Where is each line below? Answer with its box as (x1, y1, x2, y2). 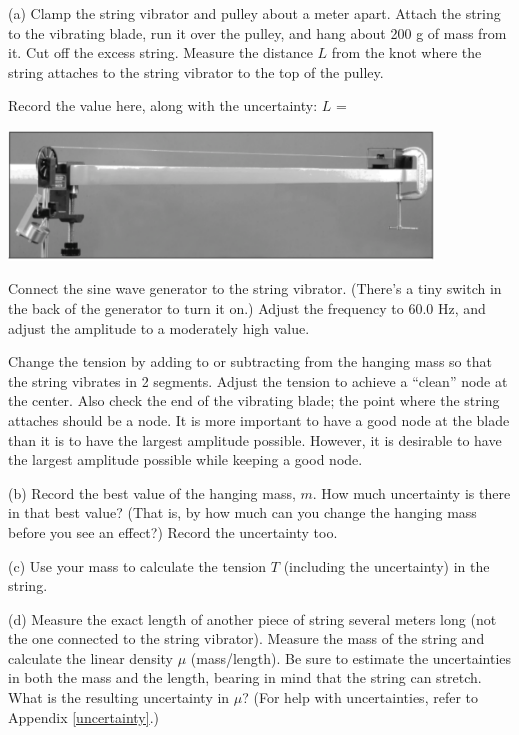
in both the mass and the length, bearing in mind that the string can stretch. (8, 667, 482, 688)
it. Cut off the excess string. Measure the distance (8, 42, 313, 63)
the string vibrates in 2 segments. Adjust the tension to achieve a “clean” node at (8, 370, 508, 391)
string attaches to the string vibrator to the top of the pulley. (8, 61, 384, 82)
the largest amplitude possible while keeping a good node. (8, 449, 363, 470)
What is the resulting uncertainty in (8, 687, 230, 708)
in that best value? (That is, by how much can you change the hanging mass (8, 502, 477, 523)
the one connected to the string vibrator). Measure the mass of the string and (8, 628, 485, 649)
